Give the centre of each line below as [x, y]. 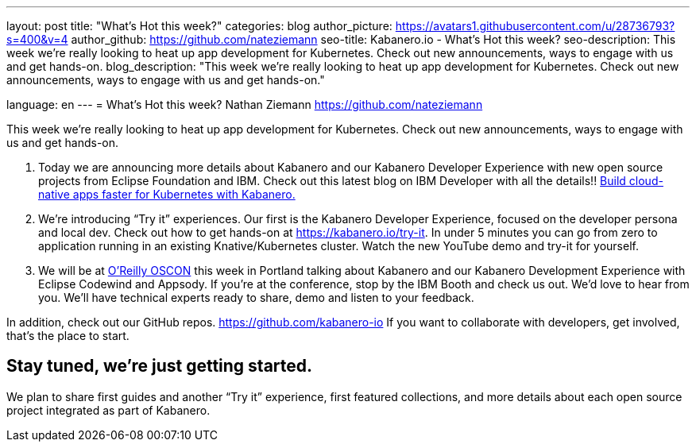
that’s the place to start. [68, 336]
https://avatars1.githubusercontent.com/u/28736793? [535, 26]
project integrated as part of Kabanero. [108, 410]
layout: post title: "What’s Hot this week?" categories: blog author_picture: [199, 26]
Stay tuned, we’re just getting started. [160, 366]
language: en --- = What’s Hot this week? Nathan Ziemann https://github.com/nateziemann [245, 104]
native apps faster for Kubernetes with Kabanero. [167, 194]
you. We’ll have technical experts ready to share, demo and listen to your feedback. [256, 297]
